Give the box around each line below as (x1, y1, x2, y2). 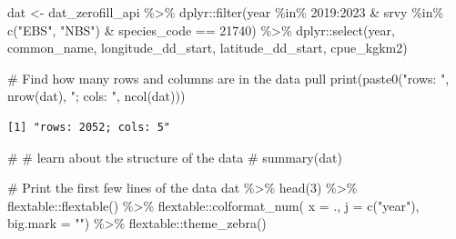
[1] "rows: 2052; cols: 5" (7, 120, 170, 134)
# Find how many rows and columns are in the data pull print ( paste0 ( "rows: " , (7, 68, 450, 87)
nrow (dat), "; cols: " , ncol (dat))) (7, 86, 186, 105)
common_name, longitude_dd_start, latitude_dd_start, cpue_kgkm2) (7, 38, 408, 57)
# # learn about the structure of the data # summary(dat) (7, 147, 342, 166)
